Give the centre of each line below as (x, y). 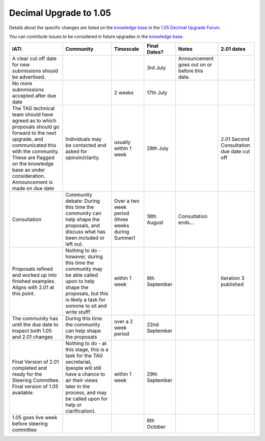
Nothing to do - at (86, 344)
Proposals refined (33, 269)
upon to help (80, 282)
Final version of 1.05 (35, 386)
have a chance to (85, 374)
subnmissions (28, 90)
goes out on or (195, 65)
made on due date (33, 189)
